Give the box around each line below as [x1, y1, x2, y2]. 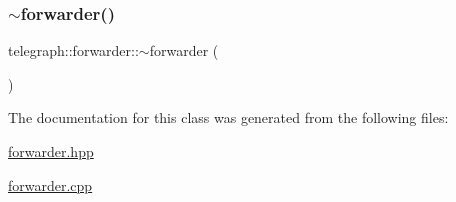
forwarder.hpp [8, 141, 94, 161]
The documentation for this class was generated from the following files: [8, 107, 449, 128]
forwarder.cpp [8, 174, 93, 195]
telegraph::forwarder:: [8, 40, 139, 61]
